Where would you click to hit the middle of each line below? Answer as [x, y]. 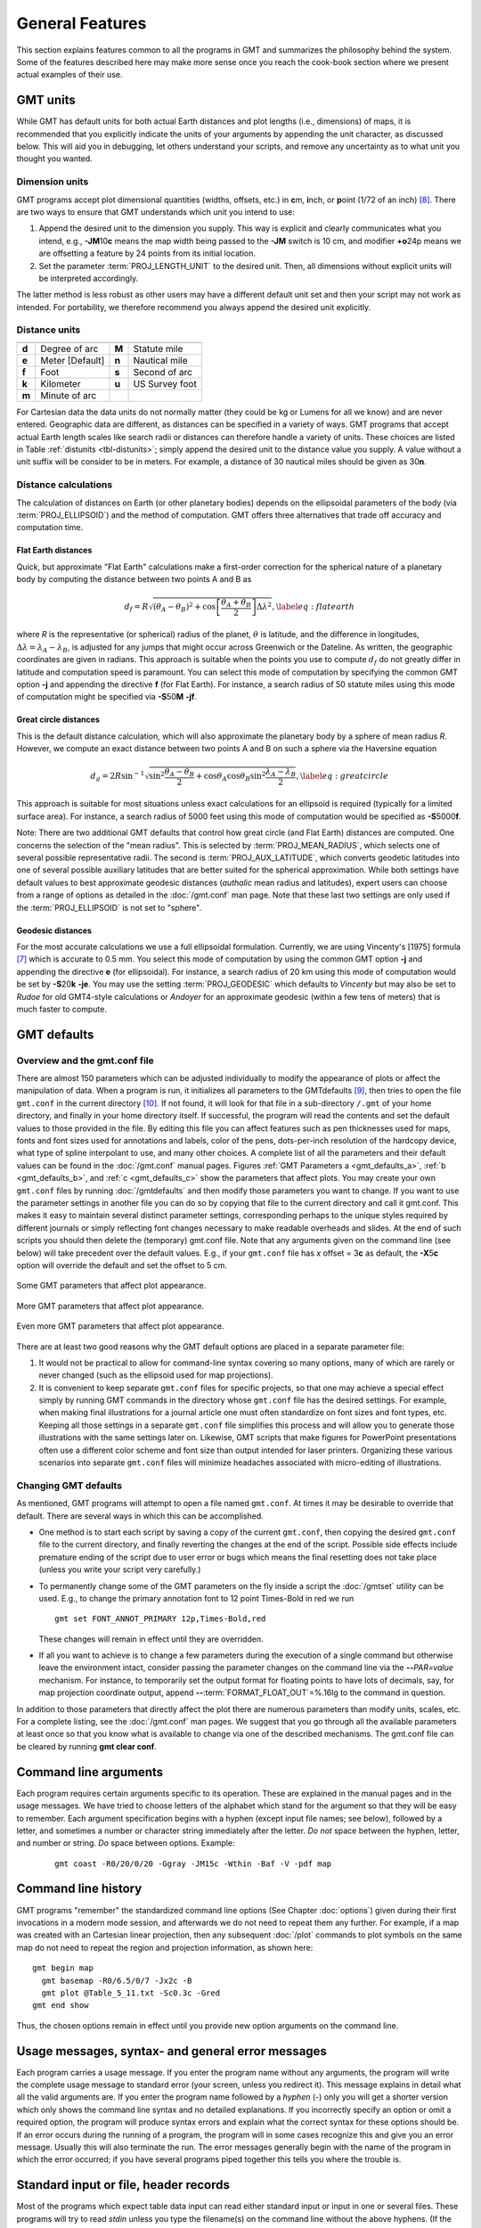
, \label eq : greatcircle [342, 776]
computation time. [50, 528]
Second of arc [163, 372]
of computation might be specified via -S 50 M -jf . [107, 697]
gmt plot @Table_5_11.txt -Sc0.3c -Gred [131, 1993]
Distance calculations [65, 485]
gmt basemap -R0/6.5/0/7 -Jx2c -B [117, 1980]
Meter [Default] [73, 360]
